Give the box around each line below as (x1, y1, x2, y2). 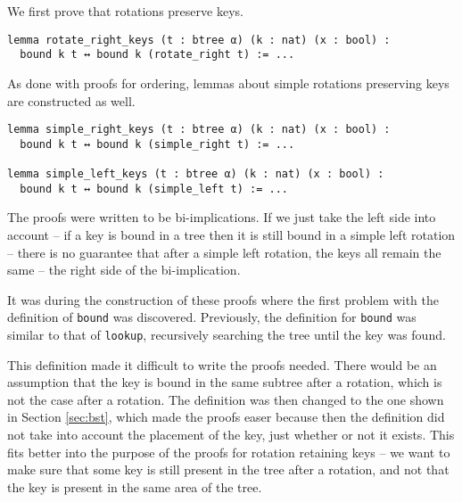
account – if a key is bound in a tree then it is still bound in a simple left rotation (7, 225, 456, 243)
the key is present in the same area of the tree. (7, 477, 262, 496)
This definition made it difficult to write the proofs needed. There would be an (7, 355, 437, 374)
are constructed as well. (7, 91, 136, 110)
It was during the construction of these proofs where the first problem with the (7, 290, 440, 309)
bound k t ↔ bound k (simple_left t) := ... (20, 182, 288, 195)
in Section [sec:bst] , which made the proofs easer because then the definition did (7, 407, 445, 426)
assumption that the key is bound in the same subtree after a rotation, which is (7, 373, 442, 391)
